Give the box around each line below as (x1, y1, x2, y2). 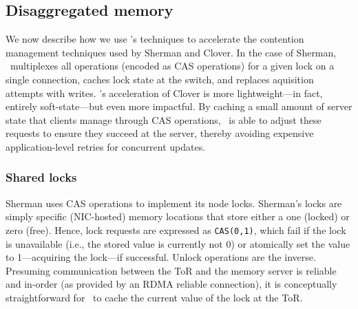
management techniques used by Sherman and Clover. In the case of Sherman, (6, 45, 337, 59)
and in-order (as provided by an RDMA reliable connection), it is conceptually (6, 277, 337, 291)
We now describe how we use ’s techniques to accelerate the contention (6, 32, 304, 46)
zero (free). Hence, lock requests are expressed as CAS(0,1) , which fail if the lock (6, 222, 346, 237)
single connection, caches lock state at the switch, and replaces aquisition (6, 72, 314, 86)
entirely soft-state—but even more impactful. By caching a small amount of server (6, 99, 352, 114)
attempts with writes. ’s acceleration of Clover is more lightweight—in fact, (6, 85, 323, 100)
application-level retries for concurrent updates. (6, 139, 206, 153)
